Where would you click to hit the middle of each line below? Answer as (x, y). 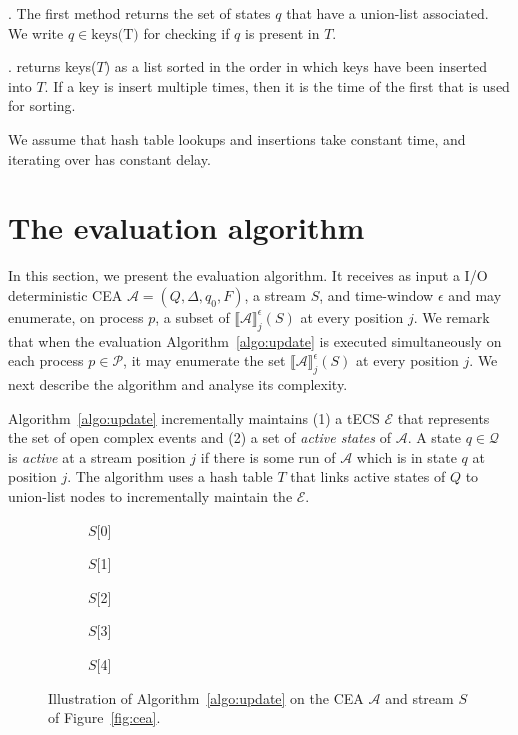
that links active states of (368, 476)
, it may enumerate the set (204, 360)
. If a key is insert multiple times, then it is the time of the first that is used (277, 85)
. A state (434, 437)
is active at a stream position (97, 456)
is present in (282, 32)
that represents (443, 417)
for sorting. (42, 105)
